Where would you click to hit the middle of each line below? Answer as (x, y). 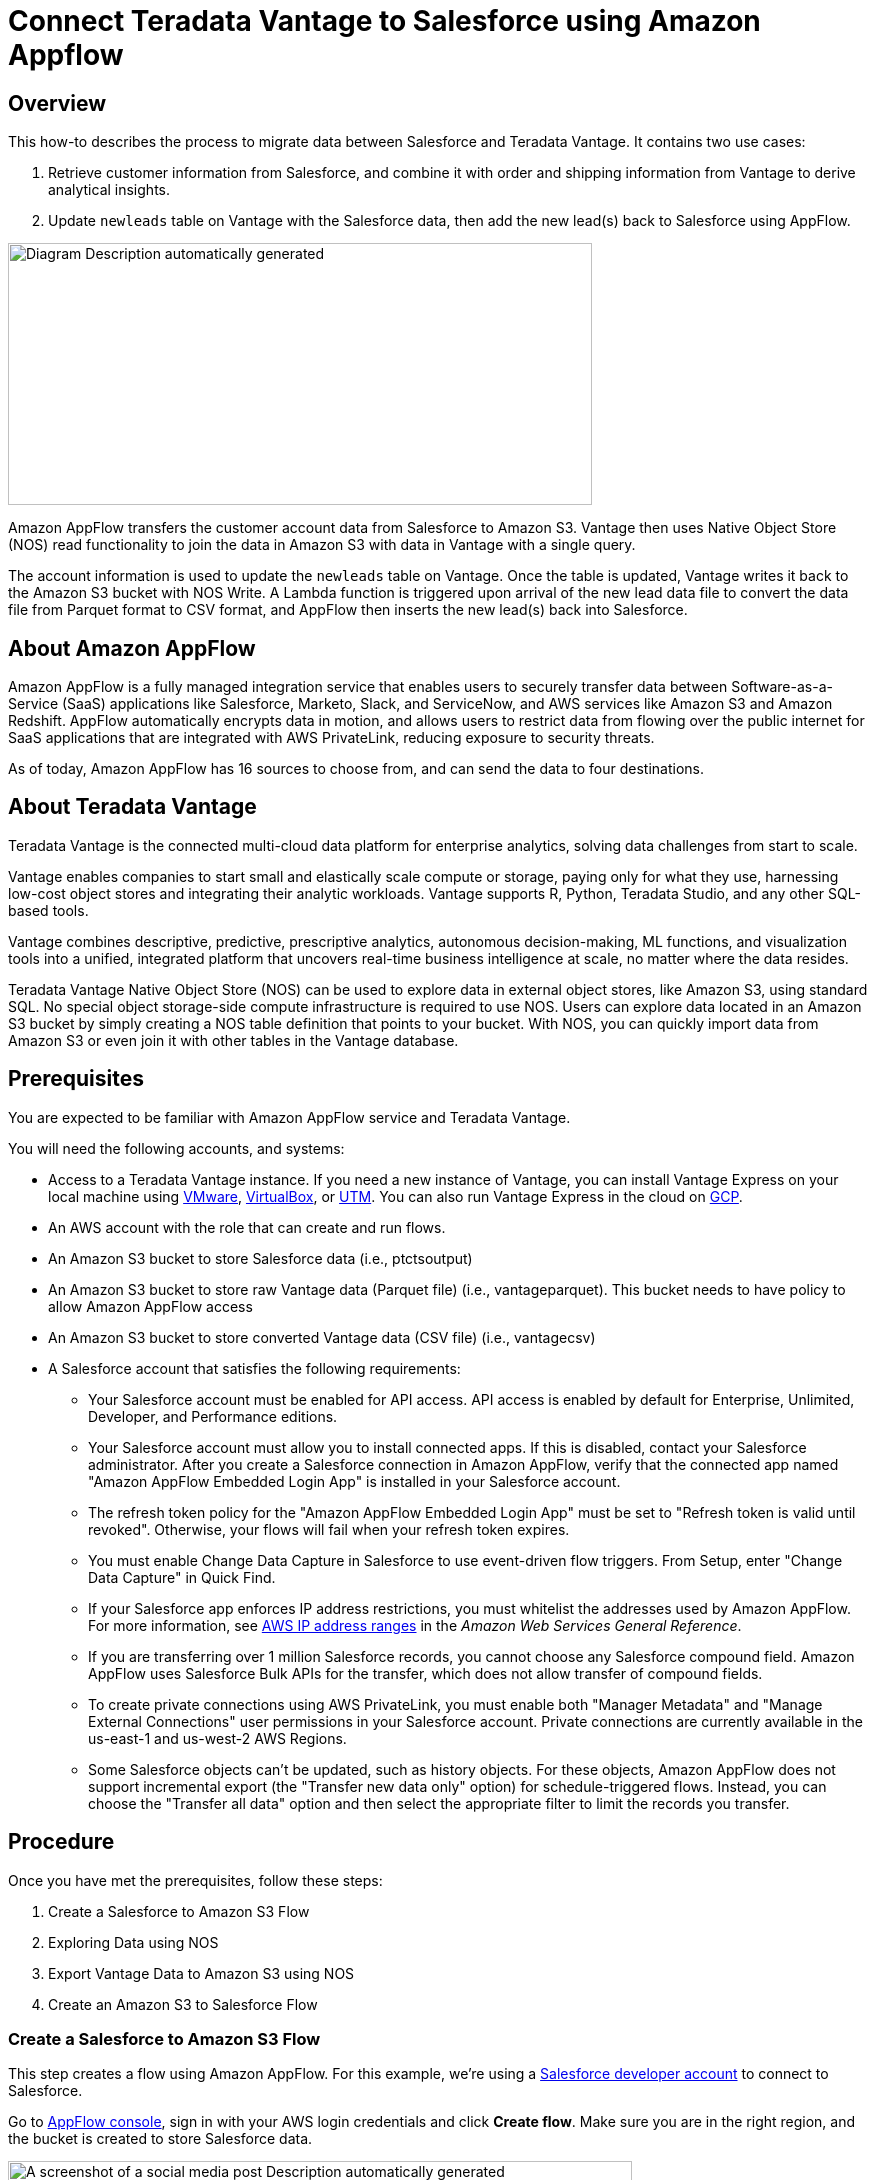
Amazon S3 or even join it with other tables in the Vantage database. (233, 1040)
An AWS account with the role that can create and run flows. (247, 1227)
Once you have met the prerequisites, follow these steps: (195, 1880)
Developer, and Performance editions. (213, 1416)
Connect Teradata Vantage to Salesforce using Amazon (384, 21)
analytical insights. (109, 190)
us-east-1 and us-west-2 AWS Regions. (217, 1738)
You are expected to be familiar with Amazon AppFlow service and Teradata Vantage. (289, 1117)
